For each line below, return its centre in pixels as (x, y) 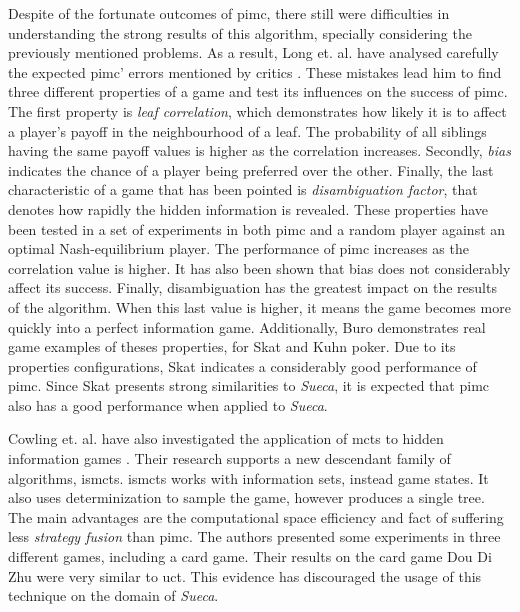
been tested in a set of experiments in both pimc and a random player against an (257, 228)
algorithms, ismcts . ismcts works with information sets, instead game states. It (248, 477)
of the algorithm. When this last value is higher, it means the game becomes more (259, 306)
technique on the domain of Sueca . (113, 595)
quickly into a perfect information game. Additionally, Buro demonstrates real (247, 326)
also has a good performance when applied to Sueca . (168, 404)
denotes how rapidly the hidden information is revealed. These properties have (248, 208)
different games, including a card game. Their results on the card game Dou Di (250, 556)
